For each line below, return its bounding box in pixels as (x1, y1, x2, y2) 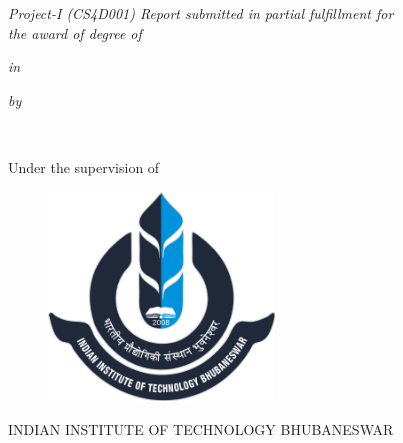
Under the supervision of (8, 156, 160, 177)
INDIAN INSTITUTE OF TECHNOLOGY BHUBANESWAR (8, 419, 394, 440)
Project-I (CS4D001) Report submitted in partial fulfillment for (8, 3, 394, 23)
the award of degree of (8, 22, 142, 43)
